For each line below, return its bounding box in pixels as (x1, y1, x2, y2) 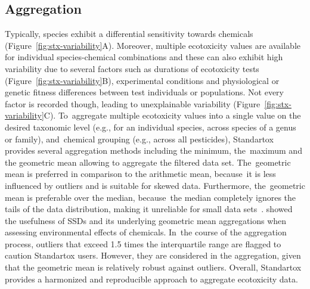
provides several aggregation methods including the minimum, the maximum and (5, 144, 302, 157)
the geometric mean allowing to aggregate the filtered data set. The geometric (5, 156, 291, 168)
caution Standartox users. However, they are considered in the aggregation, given (5, 249, 301, 262)
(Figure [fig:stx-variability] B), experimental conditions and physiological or (5, 74, 280, 86)
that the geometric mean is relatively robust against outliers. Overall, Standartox (5, 261, 302, 274)
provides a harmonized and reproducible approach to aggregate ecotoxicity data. (5, 272, 298, 285)
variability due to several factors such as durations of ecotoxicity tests (5, 62, 259, 74)
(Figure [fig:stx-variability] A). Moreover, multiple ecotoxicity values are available (5, 39, 301, 51)
